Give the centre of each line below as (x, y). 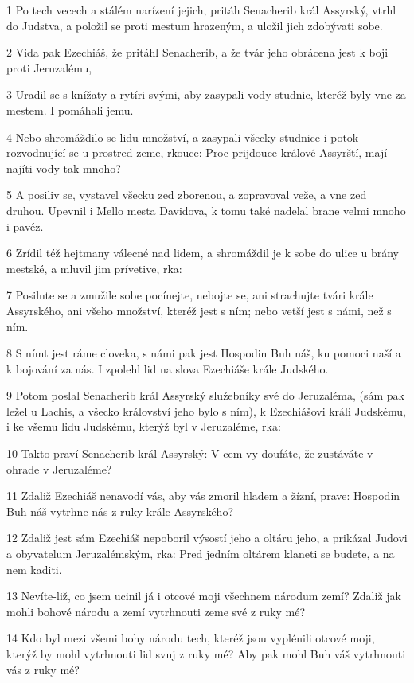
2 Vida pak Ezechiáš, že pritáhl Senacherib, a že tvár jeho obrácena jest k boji (197, 52)
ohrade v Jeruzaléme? (59, 468)
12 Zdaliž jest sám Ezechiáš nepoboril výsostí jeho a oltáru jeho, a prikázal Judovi (207, 538)
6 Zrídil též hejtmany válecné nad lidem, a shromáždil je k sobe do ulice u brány (203, 253)
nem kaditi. (34, 569)
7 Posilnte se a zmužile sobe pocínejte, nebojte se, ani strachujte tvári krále (190, 295)
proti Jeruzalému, (49, 67)
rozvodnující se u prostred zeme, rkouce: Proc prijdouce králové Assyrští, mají (197, 152)
